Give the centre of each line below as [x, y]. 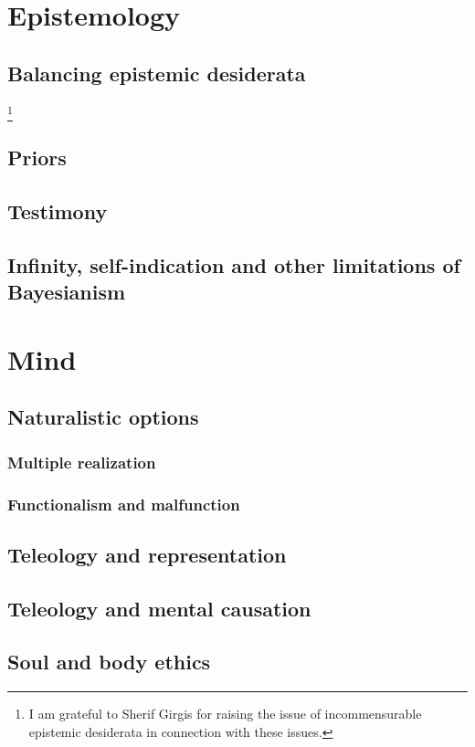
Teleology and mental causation [159, 608]
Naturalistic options [103, 417]
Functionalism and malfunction [124, 504]
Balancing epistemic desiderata [157, 73]
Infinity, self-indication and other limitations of [234, 264]
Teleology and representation [147, 554]
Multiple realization [82, 462]
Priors [37, 158]
